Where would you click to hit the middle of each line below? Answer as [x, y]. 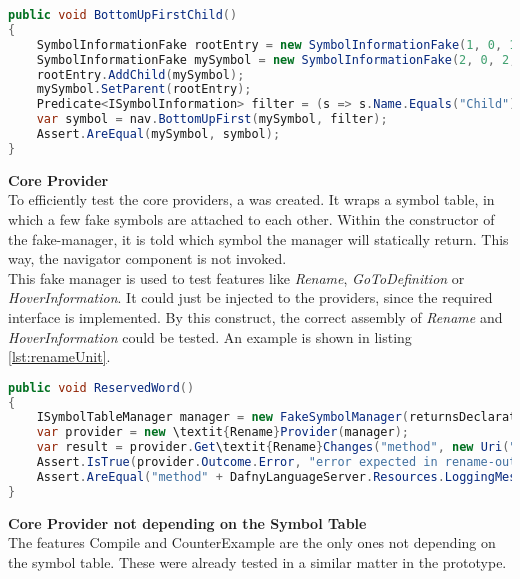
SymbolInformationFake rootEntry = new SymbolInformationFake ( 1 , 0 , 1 [276, 44]
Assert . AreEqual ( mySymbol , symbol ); [158, 134]
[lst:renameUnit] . [59, 356]
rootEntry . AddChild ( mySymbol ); [140, 74]
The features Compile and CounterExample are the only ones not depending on [252, 542]
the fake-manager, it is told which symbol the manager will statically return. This [258, 238]
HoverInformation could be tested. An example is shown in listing [210, 336]
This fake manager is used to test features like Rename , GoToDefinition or [236, 277]
